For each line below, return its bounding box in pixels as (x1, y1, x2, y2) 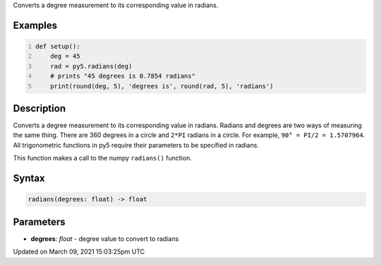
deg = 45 (50, 52, 80, 60)
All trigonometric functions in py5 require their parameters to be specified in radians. (13, 141, 259, 149)
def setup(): (35, 42, 80, 50)
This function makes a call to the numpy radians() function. (13, 154, 192, 163)
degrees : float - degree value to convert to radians (30, 234, 179, 243)
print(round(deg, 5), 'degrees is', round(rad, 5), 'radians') (50, 82, 274, 90)
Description (13, 102, 66, 114)
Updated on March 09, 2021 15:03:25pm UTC (13, 247, 145, 256)
